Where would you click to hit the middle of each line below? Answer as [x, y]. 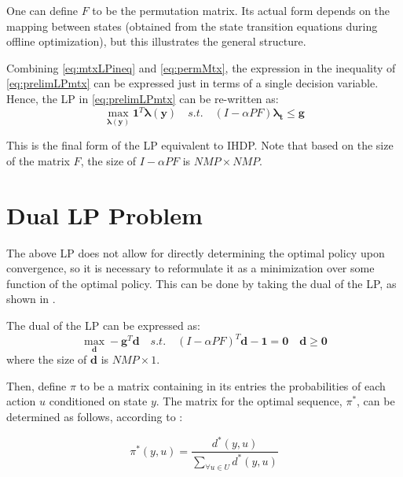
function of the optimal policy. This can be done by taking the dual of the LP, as [201, 283]
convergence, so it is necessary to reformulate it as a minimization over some [191, 268]
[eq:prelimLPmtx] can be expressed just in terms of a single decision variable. [192, 83]
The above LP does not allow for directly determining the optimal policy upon [196, 252]
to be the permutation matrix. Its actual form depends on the [241, 10]
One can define [42, 10]
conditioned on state [98, 401]
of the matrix [38, 160]
